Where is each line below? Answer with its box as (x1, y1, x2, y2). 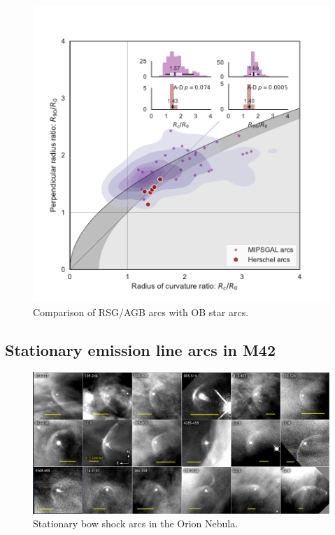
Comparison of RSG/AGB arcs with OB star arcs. (33, 304, 249, 319)
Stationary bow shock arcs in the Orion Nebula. (33, 516, 238, 531)
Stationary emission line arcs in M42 (5, 338, 276, 360)
